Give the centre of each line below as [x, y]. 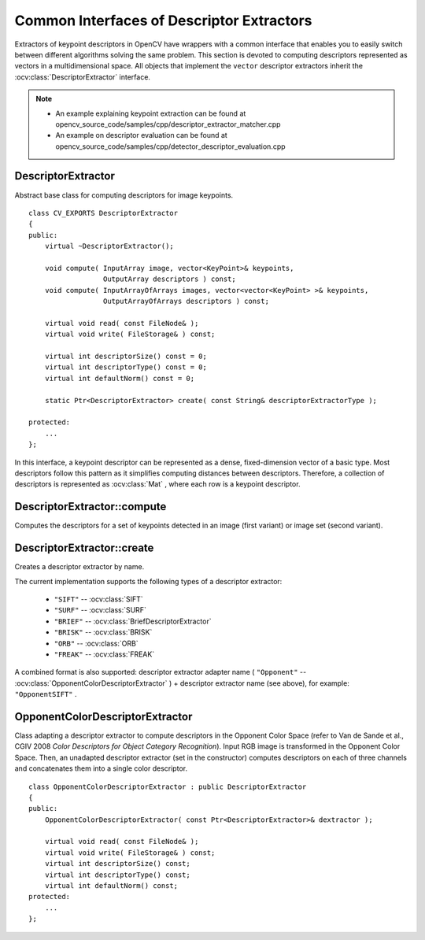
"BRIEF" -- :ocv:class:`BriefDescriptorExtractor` [133, 621]
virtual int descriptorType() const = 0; [126, 367]
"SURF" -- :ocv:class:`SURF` [100, 610]
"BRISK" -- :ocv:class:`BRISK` [103, 632]
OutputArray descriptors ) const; [169, 279]
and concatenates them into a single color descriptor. [101, 768]
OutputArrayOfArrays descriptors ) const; [186, 302]
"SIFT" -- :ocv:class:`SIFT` [98, 599]
